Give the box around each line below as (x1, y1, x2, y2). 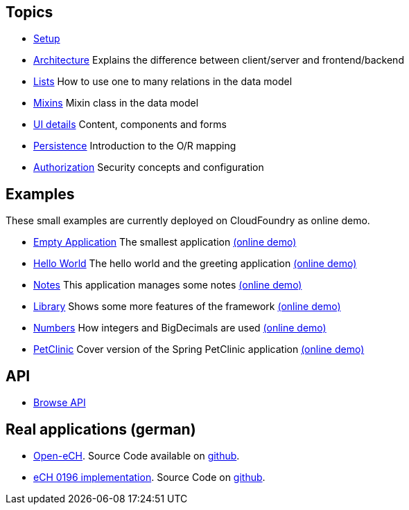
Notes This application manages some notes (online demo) (33, 279, 302, 291)
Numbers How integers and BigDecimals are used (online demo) (33, 322, 327, 334)
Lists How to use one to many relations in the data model (33, 75, 293, 88)
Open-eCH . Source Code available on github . (33, 449, 240, 462)
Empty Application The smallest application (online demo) (33, 236, 297, 248)
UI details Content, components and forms (33, 118, 227, 131)
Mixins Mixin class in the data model (33, 97, 199, 109)
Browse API (33, 397, 86, 409)
